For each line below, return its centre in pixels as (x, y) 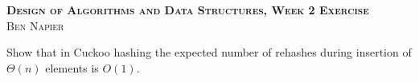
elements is (72, 67)
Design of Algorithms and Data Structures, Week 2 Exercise (188, 10)
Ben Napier (35, 25)
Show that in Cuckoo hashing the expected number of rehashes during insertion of (209, 52)
